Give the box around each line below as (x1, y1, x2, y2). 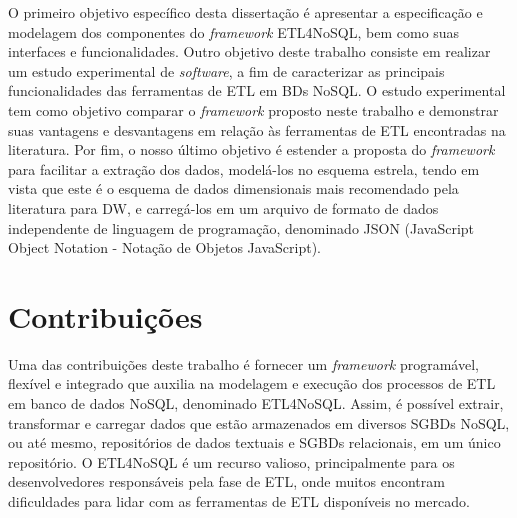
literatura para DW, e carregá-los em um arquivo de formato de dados (8, 197, 439, 218)
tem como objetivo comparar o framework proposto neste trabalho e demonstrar (8, 99, 499, 120)
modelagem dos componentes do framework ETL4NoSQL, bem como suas (8, 21, 460, 42)
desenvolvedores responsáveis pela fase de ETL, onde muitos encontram (8, 471, 445, 492)
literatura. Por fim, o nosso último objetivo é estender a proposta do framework (8, 139, 495, 160)
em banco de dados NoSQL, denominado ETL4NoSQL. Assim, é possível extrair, (8, 393, 504, 414)
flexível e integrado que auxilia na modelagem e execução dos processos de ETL (8, 373, 496, 394)
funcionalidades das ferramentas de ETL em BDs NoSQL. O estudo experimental (8, 80, 506, 101)
